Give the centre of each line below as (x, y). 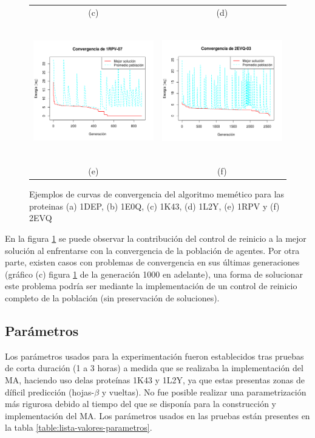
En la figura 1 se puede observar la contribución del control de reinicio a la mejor (156, 238)
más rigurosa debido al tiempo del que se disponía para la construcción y (141, 404)
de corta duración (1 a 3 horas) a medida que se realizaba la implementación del (154, 368)
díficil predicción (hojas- (50, 392)
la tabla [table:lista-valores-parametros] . (79, 427)
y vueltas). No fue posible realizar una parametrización (204, 392)
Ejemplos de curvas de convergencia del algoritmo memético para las (157, 194)
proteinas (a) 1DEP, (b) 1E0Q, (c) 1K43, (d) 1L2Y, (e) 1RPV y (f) (154, 206)
